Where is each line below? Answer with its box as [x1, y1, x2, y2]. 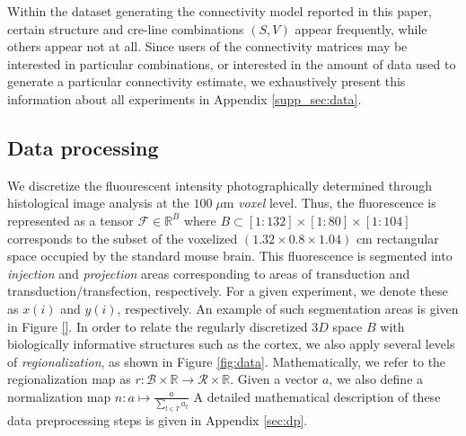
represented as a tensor [7, 210, 134, 229]
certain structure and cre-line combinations [7, 19, 244, 38]
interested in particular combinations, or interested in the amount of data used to [7, 54, 456, 73]
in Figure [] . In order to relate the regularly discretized [7, 316, 308, 335]
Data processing [7, 133, 159, 161]
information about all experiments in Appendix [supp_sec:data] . [7, 89, 362, 108]
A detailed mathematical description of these [193, 387, 441, 405]
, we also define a [329, 369, 424, 388]
